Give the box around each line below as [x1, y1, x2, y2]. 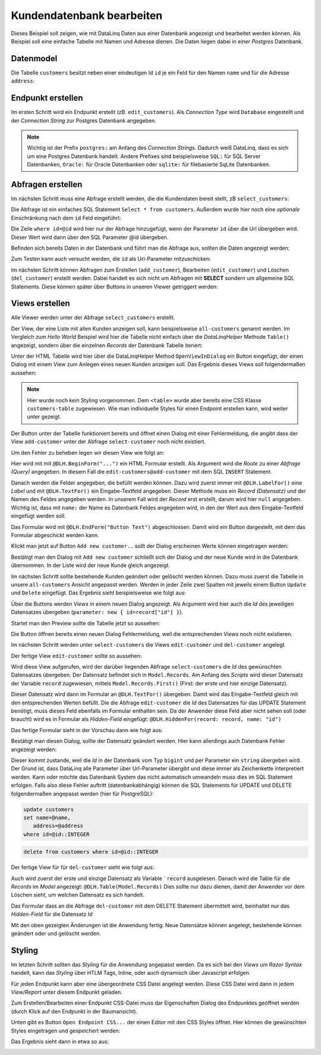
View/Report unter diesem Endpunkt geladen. [11, 988, 123, 996]
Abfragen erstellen [11, 179, 83, 190]
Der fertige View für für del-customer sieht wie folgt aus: [11, 864, 155, 871]
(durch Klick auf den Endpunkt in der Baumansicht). [11, 1007, 138, 1015]
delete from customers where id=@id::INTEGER [23, 849, 159, 855]
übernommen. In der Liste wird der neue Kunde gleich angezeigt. [11, 562, 171, 569]
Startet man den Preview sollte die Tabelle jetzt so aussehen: [11, 619, 160, 626]
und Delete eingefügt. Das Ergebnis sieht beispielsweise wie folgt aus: [11, 589, 187, 597]
